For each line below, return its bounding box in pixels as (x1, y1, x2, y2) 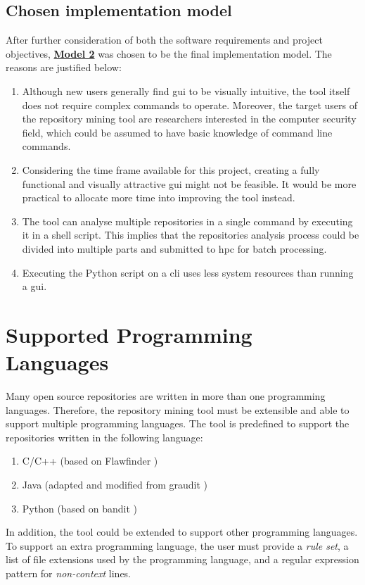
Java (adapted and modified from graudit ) (22, 477, 208, 491)
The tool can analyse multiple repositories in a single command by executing (22, 213, 353, 228)
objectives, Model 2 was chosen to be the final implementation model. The (6, 46, 332, 61)
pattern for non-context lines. (6, 565, 132, 580)
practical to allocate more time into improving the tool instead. (22, 190, 295, 205)
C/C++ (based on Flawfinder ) (22, 453, 158, 468)
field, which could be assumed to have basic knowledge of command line (22, 125, 333, 139)
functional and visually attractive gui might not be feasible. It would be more (22, 176, 357, 191)
